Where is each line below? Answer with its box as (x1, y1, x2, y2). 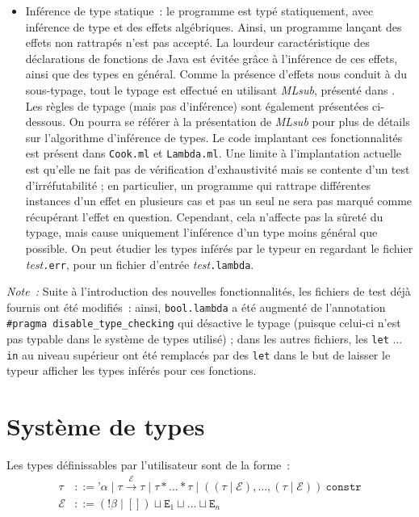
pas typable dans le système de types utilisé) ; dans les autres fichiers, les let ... (6, 330, 403, 347)
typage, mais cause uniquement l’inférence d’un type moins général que (25, 224, 378, 241)
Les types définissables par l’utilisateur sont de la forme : (6, 456, 291, 473)
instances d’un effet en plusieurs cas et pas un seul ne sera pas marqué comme (25, 192, 413, 209)
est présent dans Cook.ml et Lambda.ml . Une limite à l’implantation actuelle (25, 145, 402, 162)
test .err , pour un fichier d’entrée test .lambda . (25, 255, 254, 272)
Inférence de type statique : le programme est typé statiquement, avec (25, 2, 374, 19)
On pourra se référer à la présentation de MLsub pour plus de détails (69, 113, 410, 130)
